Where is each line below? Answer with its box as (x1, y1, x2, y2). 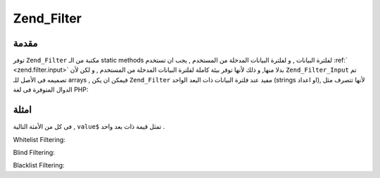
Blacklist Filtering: (13, 161, 65, 170)
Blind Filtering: (13, 148, 56, 156)
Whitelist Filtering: (13, 135, 66, 144)
